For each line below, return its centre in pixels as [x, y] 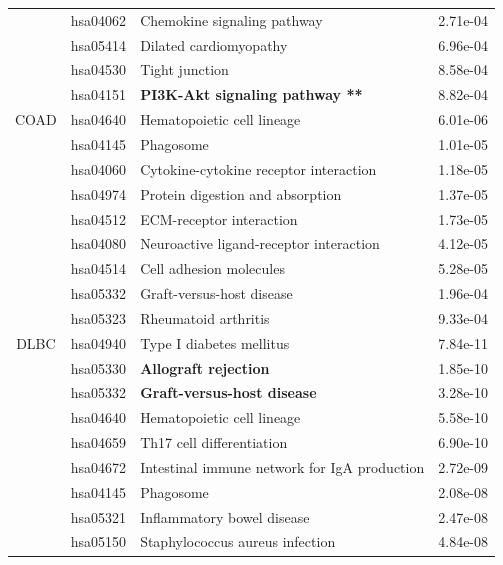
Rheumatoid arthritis [205, 317]
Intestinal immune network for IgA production [282, 466]
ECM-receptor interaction [219, 218]
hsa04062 [98, 19]
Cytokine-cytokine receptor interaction [258, 168]
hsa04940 [98, 342]
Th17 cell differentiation [214, 442]
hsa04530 [98, 69]
